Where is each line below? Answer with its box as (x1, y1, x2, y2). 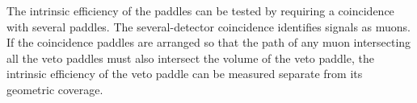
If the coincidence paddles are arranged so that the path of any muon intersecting (6, 34, 411, 51)
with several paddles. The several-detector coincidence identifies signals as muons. (6, 18, 411, 35)
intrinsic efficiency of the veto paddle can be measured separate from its (6, 65, 363, 82)
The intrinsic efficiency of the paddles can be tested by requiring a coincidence (6, 2, 394, 19)
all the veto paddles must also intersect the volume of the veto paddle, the (6, 49, 374, 66)
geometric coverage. (6, 80, 103, 97)
